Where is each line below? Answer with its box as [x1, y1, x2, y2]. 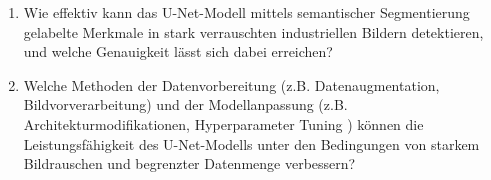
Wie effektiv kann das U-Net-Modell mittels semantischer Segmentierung [23, 2, 470, 22]
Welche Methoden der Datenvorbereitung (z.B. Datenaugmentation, [23, 74, 440, 95]
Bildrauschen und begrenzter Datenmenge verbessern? [23, 153, 356, 174]
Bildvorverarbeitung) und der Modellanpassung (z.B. [23, 94, 348, 115]
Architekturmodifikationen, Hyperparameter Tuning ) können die [23, 113, 424, 134]
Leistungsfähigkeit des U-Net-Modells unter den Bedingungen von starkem [23, 133, 480, 154]
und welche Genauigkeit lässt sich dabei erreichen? [23, 41, 333, 62]
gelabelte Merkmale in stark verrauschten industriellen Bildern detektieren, [23, 21, 484, 42]
